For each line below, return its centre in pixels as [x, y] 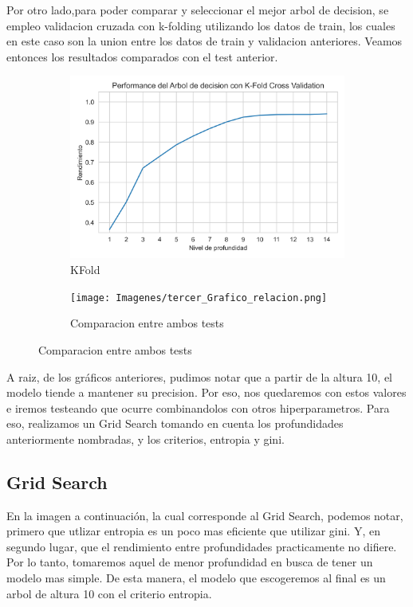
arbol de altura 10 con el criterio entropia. [109, 593]
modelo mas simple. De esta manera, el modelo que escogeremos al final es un [196, 578]
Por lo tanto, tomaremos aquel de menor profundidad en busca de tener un [190, 562]
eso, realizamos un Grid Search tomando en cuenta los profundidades [175, 423]
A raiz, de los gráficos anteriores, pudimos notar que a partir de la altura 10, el [200, 376]
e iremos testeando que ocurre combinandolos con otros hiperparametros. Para [198, 407]
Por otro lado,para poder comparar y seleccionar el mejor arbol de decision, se [198, 10]
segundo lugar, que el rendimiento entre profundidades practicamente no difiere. [202, 546]
